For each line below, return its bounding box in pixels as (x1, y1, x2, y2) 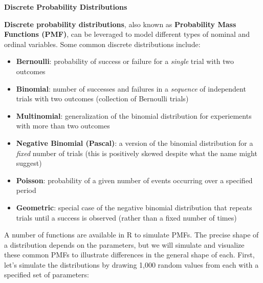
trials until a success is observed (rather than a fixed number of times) (16, 212, 237, 223)
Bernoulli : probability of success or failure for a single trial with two (16, 56, 234, 67)
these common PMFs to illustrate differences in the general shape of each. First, (4, 249, 255, 260)
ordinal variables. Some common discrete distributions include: (4, 38, 201, 49)
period (16, 185, 36, 195)
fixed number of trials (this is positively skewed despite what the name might (16, 147, 257, 158)
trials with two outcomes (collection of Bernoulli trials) (16, 93, 189, 104)
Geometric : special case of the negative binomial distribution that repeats (16, 202, 252, 212)
